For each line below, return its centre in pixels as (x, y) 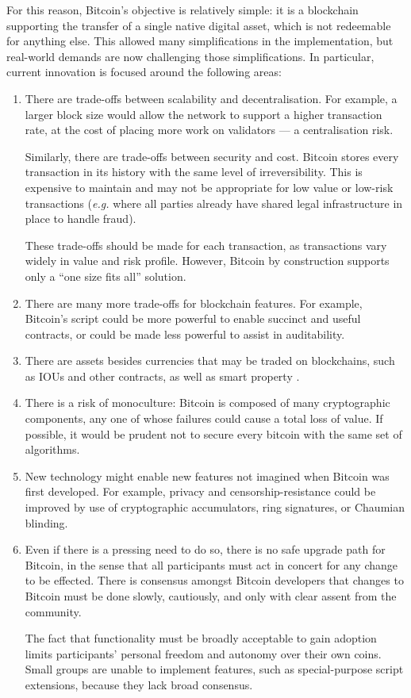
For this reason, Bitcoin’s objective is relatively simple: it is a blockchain (182, 10)
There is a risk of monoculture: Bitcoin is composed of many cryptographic (207, 403)
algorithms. (52, 449)
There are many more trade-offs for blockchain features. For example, (194, 303)
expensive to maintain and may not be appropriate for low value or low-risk (209, 187)
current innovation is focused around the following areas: (144, 72)
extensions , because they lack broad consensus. (139, 684)
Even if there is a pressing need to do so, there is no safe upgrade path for (205, 549)
